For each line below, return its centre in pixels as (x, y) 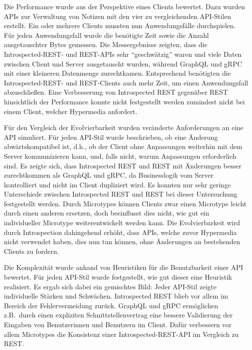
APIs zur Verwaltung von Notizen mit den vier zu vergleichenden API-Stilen (118, 16)
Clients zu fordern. (31, 251)
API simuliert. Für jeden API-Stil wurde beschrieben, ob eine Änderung (111, 137)
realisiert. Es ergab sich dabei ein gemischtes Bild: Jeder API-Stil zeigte (110, 286)
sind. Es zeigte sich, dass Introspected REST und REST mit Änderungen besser (123, 165)
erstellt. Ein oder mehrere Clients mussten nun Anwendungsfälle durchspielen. (120, 25)
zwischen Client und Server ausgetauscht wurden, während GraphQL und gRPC (123, 63)
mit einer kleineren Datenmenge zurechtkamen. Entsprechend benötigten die (118, 73)
